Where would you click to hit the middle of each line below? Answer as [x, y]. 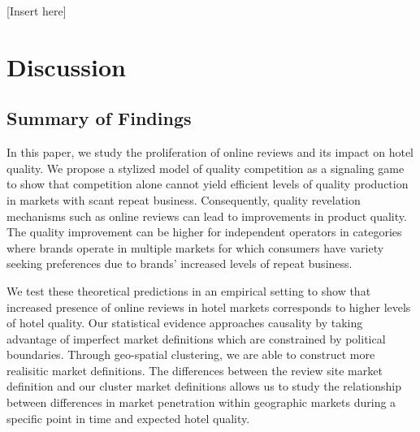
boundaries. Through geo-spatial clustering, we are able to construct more [191, 354]
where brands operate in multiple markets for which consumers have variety [195, 247]
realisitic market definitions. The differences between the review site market [195, 370]
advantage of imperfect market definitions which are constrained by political [196, 338]
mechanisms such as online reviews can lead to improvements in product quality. [207, 216]
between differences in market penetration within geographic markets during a [201, 402]
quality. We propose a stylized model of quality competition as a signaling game [206, 168]
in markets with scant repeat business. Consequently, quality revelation [184, 199]
